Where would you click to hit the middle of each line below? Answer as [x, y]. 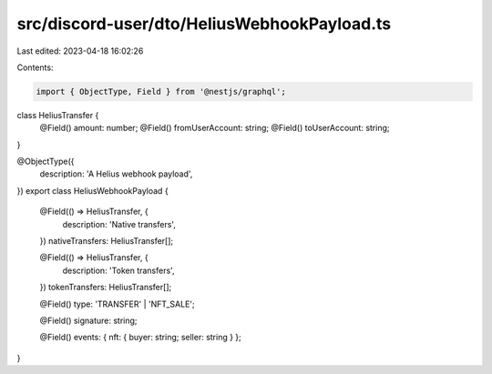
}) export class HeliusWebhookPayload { [92, 190]
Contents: [35, 67]
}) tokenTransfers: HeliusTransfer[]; [106, 288]
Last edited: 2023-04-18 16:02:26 [80, 51]
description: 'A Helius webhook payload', [116, 174]
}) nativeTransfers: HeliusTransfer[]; [107, 241]
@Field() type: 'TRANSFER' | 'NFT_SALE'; [117, 304]
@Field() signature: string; [88, 320]
